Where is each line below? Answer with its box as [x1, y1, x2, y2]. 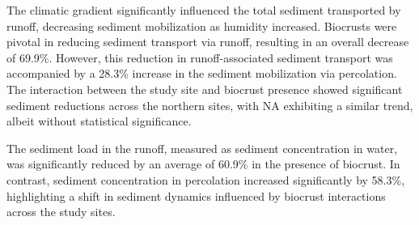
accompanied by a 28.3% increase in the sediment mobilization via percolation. [6, 65, 397, 82]
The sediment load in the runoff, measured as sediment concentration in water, [6, 139, 398, 156]
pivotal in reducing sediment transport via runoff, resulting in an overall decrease [6, 33, 409, 50]
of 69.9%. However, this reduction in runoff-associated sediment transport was [6, 49, 393, 66]
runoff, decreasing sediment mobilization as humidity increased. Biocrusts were [6, 17, 397, 34]
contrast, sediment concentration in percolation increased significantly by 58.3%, [6, 171, 405, 188]
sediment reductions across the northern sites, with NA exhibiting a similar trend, [6, 96, 413, 113]
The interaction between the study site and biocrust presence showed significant [6, 80, 403, 97]
